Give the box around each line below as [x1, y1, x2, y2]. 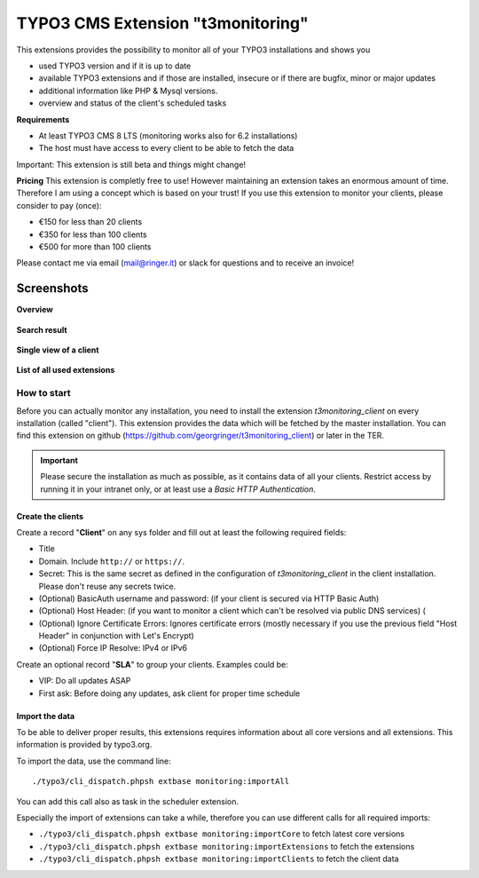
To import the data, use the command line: [16, 755, 172, 766]
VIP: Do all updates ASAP [38, 676, 131, 686]
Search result [16, 324, 67, 335]
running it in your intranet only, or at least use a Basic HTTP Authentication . [40, 484, 317, 494]
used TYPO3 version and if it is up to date [38, 60, 192, 71]
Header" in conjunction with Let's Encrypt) [38, 630, 194, 641]
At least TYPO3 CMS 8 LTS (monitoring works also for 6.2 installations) [38, 130, 298, 141]
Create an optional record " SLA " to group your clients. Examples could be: [16, 659, 288, 669]
